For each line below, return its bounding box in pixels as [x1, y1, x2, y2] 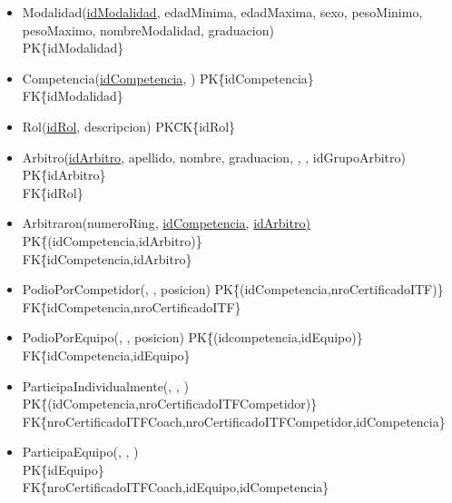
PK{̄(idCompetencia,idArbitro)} [22, 231, 202, 250]
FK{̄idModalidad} [22, 86, 123, 105]
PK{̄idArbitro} [22, 165, 106, 184]
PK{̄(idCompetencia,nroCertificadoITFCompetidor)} [22, 394, 318, 413]
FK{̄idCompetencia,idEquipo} [22, 345, 191, 364]
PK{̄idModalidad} [22, 38, 124, 57]
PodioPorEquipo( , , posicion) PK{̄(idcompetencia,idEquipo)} [22, 328, 363, 347]
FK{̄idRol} [22, 182, 84, 202]
